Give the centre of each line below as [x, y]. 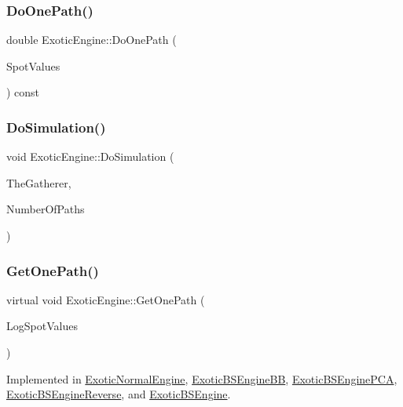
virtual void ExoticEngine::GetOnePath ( [106, 299]
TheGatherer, [39, 182]
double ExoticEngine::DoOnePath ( [92, 40]
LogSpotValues [42, 326]
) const [23, 92]
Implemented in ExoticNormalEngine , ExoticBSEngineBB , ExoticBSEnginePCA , [202, 378]
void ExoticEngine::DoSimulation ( [90, 156]
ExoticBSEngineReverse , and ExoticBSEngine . [119, 394]
